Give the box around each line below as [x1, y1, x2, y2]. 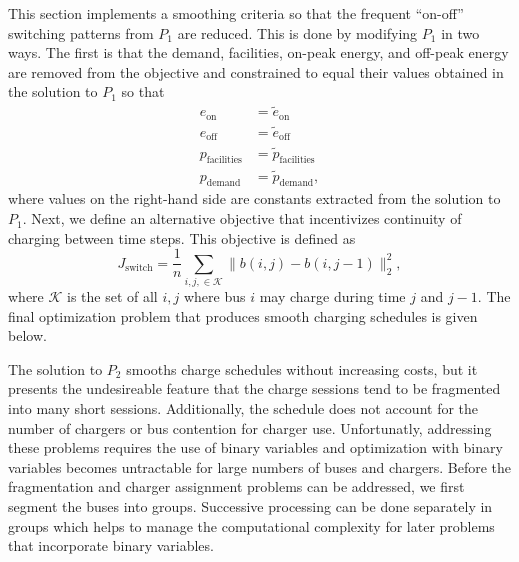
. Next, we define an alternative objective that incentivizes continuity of [22, 208, 462, 229]
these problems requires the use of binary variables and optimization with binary [8, 437, 503, 458]
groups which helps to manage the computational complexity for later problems [8, 515, 495, 536]
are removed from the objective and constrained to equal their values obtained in [8, 61, 504, 82]
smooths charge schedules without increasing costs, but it [126, 358, 478, 379]
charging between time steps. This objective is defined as [8, 227, 356, 248]
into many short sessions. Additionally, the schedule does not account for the [8, 398, 479, 419]
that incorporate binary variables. [8, 535, 214, 556]
